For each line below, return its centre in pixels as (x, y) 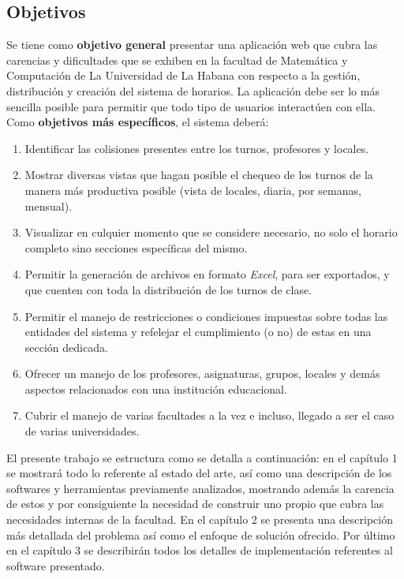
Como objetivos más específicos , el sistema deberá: (138, 122)
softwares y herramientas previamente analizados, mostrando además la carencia (200, 488)
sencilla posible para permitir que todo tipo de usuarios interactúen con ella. (191, 106)
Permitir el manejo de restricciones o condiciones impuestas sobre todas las (206, 316)
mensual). (48, 205)
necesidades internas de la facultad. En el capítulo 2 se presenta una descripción (200, 519)
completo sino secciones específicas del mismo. (136, 247)
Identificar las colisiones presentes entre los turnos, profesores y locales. (197, 148)
